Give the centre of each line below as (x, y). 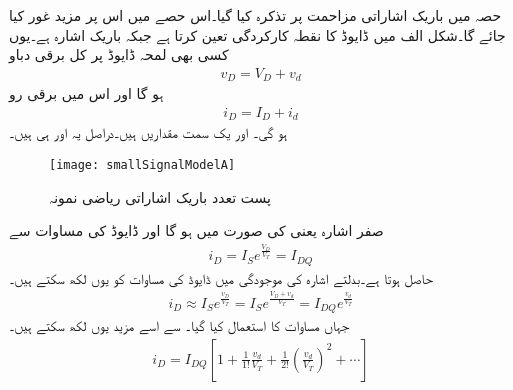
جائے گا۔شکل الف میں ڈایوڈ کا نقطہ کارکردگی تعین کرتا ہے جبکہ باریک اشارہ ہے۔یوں (257, 34)
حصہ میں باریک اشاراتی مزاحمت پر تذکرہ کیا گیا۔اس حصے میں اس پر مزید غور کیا (255, 15)
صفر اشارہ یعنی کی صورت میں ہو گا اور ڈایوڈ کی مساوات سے (196, 230)
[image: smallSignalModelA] (142, 164)
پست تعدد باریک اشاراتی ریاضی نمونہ (160, 196)
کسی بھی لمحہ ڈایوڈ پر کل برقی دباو (119, 54)
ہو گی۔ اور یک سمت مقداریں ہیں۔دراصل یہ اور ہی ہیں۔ (148, 132)
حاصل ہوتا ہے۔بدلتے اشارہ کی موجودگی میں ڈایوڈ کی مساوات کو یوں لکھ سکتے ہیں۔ (221, 277)
